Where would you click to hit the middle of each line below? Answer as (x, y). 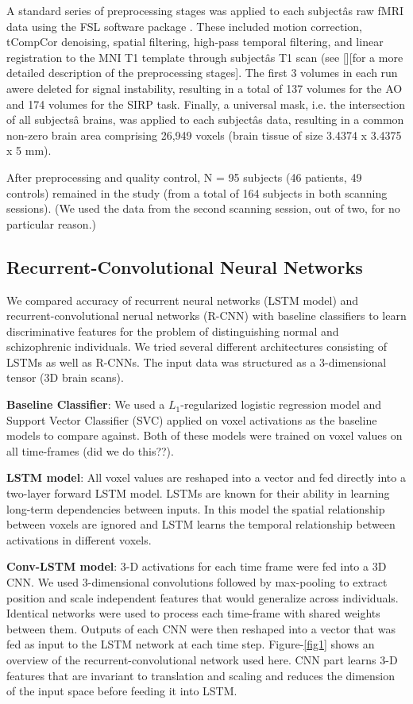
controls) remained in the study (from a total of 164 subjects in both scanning (197, 192)
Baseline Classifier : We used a (86, 404)
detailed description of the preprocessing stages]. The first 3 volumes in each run (202, 73)
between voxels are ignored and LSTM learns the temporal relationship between (201, 524)
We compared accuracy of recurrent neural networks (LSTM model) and (183, 300)
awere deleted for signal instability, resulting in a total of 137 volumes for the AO (205, 88)
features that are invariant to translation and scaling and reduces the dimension (201, 675)
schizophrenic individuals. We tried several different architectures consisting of (197, 346)
